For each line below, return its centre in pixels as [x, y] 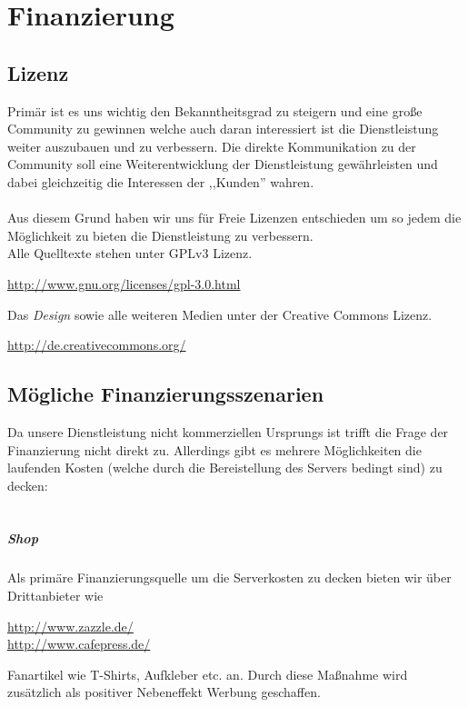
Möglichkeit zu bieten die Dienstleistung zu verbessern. [160, 235]
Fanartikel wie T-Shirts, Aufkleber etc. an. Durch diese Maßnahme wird [208, 674]
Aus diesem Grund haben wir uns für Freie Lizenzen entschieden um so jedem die [234, 218]
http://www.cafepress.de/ [79, 644]
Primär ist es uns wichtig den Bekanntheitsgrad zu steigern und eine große [215, 110]
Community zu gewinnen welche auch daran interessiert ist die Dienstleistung [223, 129]
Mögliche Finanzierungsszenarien [166, 394]
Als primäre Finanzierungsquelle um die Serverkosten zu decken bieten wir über [229, 578]
